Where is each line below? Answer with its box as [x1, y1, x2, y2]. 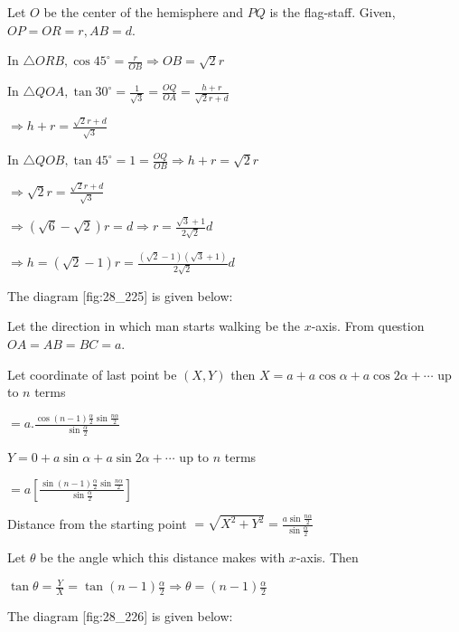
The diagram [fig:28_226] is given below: [7, 607, 233, 626]
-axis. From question [311, 316, 425, 335]
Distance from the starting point [7, 514, 187, 533]
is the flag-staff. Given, [269, 3, 396, 21]
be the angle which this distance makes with [40, 548, 286, 567]
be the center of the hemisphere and [43, 3, 244, 21]
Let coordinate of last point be [7, 364, 177, 383]
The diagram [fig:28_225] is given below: [7, 286, 233, 305]
